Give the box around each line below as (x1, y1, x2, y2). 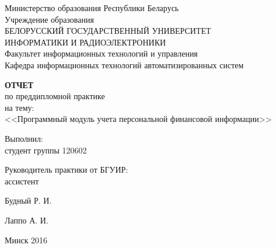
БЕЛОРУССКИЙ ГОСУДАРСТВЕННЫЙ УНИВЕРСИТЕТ (5, 25, 211, 37)
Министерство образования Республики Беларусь (5, 2, 179, 13)
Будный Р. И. (5, 194, 52, 207)
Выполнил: (5, 132, 43, 144)
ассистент (5, 174, 39, 187)
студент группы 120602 (5, 144, 87, 156)
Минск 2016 (5, 233, 48, 246)
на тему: (5, 101, 34, 113)
